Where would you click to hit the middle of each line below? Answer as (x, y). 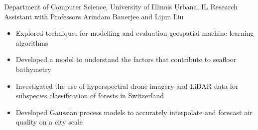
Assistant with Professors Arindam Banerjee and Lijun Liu (94, 16)
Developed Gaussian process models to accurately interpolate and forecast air (134, 112)
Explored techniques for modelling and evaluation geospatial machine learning (135, 33)
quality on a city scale (49, 122)
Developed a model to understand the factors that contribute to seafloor (126, 59)
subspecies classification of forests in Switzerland (90, 96)
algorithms (32, 42)
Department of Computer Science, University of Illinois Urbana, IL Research (121, 6)
